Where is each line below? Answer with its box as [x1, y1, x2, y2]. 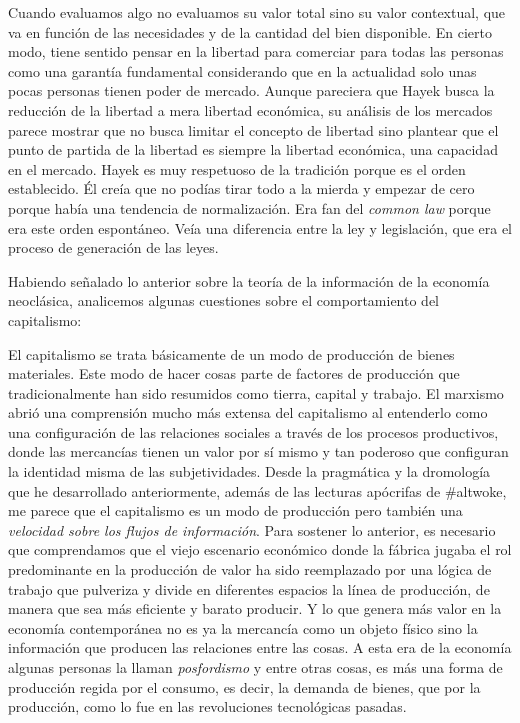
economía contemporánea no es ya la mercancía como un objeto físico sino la [8, 617, 478, 638]
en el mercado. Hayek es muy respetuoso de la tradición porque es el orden [8, 158, 466, 179]
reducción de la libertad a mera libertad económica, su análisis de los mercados [8, 99, 493, 120]
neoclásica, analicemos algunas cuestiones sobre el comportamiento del [8, 290, 439, 311]
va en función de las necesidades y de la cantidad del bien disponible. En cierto [8, 21, 492, 42]
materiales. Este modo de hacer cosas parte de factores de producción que [8, 363, 460, 384]
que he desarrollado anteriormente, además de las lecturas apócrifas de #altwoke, [8, 480, 507, 501]
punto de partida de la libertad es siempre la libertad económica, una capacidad [8, 139, 498, 160]
